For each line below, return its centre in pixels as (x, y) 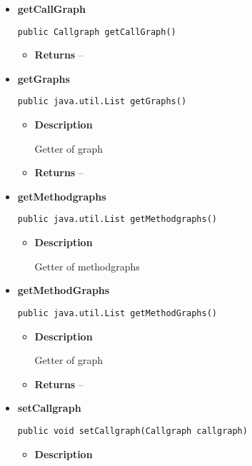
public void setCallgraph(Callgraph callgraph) (132, 431)
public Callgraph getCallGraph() (97, 32)
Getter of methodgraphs (87, 266)
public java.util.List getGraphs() (102, 102)
